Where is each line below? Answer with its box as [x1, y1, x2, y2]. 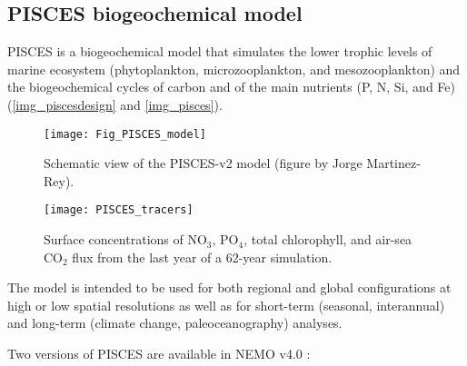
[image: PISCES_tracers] [44, 203, 194, 217]
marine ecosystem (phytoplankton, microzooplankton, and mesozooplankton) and [7, 59, 461, 78]
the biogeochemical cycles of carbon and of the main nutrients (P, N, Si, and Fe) [7, 77, 455, 96]
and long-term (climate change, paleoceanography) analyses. [7, 313, 343, 332]
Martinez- [366, 153, 421, 173]
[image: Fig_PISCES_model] [44, 127, 206, 141]
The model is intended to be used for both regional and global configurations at [7, 278, 452, 297]
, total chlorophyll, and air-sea [243, 230, 412, 249]
